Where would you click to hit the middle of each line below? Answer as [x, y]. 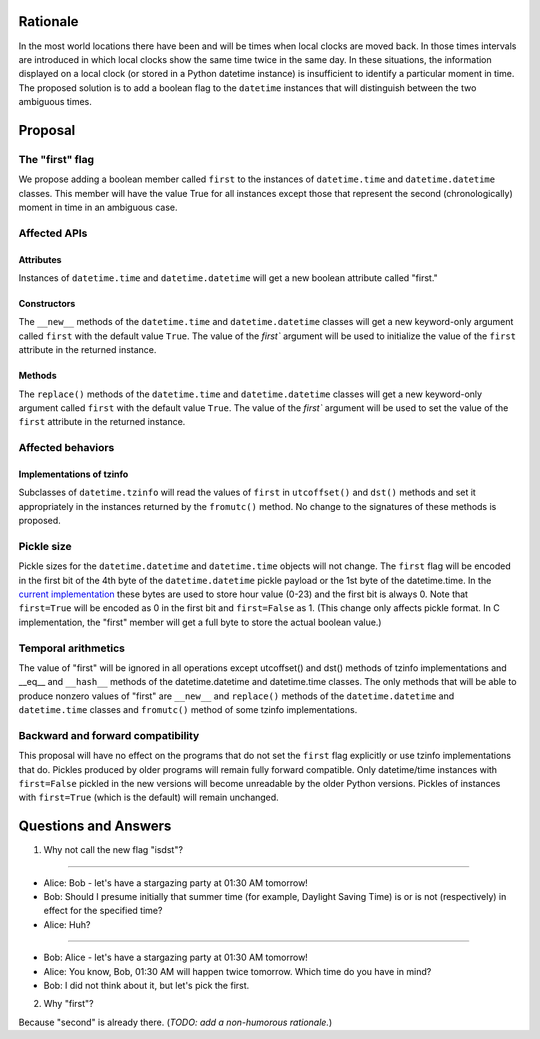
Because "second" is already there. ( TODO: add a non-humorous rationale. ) [175, 1022]
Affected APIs [53, 233]
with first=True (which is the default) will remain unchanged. [148, 797]
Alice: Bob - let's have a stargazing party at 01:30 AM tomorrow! [176, 882]
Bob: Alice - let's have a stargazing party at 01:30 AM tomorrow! [176, 957]
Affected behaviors [66, 448]
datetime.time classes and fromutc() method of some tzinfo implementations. [188, 710]
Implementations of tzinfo [73, 474]
